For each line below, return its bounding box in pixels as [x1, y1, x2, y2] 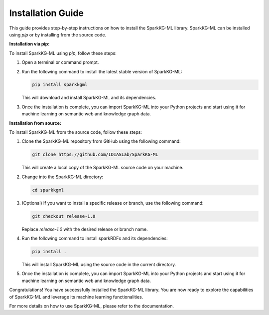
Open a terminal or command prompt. [21, 59, 99, 65]
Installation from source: [9, 120, 62, 126]
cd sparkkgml [32, 187, 64, 193]
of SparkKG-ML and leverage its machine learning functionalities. [9, 294, 143, 300]
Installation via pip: [9, 41, 50, 47]
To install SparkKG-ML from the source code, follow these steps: [9, 129, 142, 135]
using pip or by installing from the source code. [9, 31, 107, 37]
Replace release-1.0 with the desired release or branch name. [21, 226, 148, 232]
